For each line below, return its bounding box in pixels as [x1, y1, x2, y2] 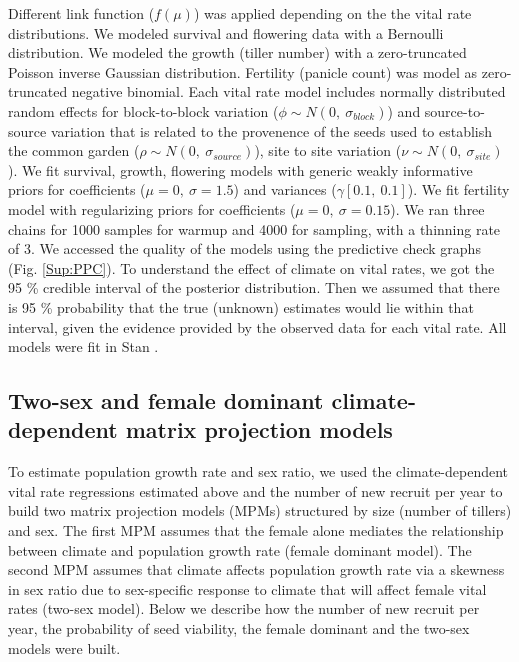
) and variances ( [233, 179, 337, 200]
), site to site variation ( [254, 140, 402, 161]
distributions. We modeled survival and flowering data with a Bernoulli [8, 22, 444, 43]
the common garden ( [8, 140, 140, 161]
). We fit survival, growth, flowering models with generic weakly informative [8, 159, 473, 180]
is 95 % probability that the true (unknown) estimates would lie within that [8, 296, 474, 317]
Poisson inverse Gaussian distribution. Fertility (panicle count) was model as [8, 61, 478, 82]
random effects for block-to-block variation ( [8, 100, 279, 121]
